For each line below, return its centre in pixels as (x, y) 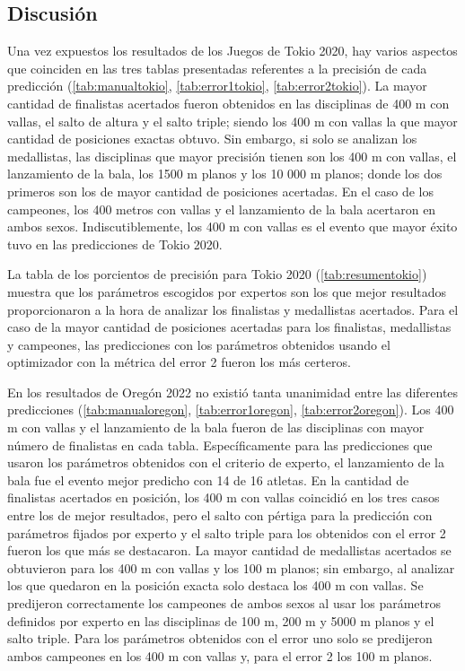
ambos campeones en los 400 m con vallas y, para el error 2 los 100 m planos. (220, 655)
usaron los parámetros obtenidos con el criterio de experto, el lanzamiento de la (226, 462)
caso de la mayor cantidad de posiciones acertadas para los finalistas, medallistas (229, 327)
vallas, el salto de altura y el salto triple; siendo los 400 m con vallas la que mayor (232, 121)
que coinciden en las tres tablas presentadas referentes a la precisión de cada (217, 68)
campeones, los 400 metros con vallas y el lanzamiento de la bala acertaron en (222, 209)
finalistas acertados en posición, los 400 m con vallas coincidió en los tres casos (224, 497)
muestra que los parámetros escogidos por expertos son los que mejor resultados (227, 291)
